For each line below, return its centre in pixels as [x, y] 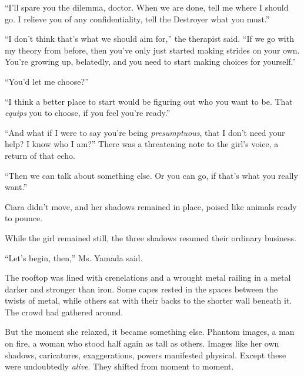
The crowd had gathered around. [64, 312]
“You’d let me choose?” [47, 81]
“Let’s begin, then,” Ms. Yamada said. [74, 257]
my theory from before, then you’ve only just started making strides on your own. [152, 50]
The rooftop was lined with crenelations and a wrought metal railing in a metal [148, 277]
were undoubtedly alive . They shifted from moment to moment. [119, 366]
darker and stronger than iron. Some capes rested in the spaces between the [141, 289]
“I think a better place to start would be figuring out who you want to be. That [149, 101]
